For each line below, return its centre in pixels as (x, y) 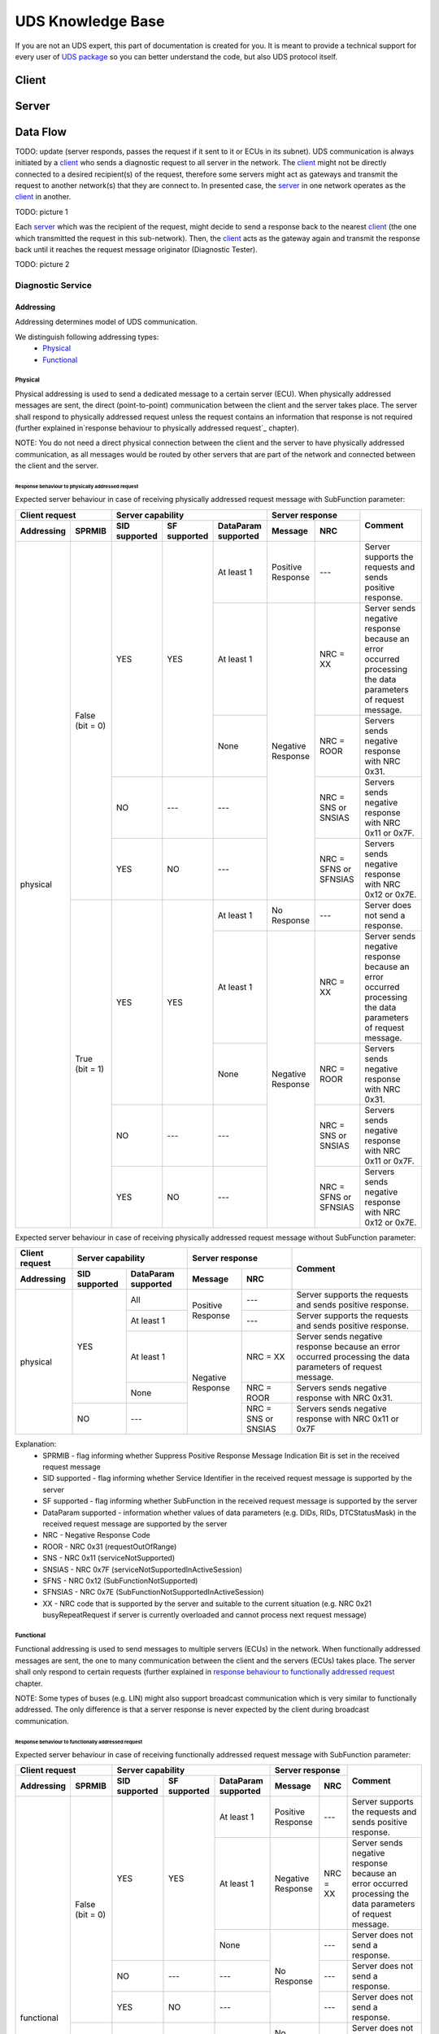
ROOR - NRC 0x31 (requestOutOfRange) (110, 1547)
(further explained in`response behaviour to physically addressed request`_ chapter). (157, 428)
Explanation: (36, 1444)
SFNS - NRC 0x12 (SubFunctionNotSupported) (120, 1580)
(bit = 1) (89, 1068)
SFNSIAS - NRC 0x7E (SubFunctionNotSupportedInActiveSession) (153, 1592)
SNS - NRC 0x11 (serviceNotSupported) (109, 1558)
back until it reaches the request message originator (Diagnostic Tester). (136, 249)
